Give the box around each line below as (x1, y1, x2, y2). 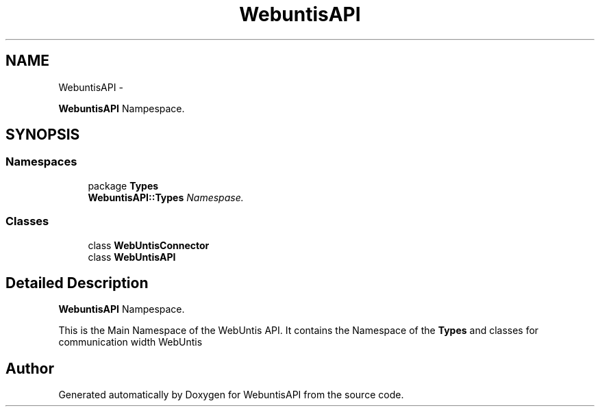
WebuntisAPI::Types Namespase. (88, 191, 244, 203)
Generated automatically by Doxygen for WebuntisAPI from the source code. (58, 389, 404, 401)
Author (5, 359, 54, 377)
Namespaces (5, 155, 77, 169)
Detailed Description (5, 274, 149, 292)
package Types (88, 179, 159, 192)
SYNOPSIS (5, 126, 80, 144)
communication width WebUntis (58, 336, 203, 348)
